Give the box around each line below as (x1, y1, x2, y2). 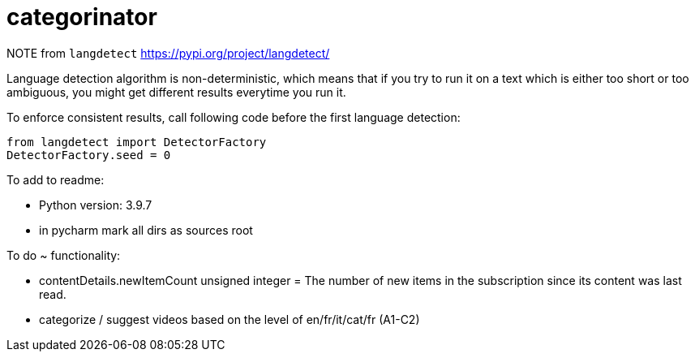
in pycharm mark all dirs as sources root (39, 222, 253, 237)
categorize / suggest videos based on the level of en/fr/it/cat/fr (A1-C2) (39, 312, 420, 326)
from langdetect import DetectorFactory (6, 135, 267, 149)
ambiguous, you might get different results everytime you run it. (6, 84, 346, 99)
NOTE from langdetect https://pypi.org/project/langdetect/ (6, 45, 330, 60)
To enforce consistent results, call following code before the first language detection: (6, 110, 461, 124)
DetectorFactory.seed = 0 (6, 148, 171, 162)
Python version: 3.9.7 (39, 197, 152, 212)
